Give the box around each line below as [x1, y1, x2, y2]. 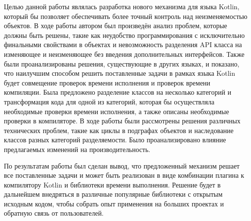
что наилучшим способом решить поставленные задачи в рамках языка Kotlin [4, 68, 235, 78]
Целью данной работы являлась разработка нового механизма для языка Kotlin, [4, 1, 240, 11]
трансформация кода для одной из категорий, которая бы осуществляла [4, 96, 215, 106]
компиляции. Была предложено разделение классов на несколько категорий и [4, 87, 232, 97]
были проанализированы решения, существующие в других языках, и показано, [4, 58, 239, 68]
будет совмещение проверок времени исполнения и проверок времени [4, 77, 211, 87]
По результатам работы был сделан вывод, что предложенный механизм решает [4, 160, 240, 170]
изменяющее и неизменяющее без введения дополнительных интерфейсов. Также [4, 49, 245, 59]
